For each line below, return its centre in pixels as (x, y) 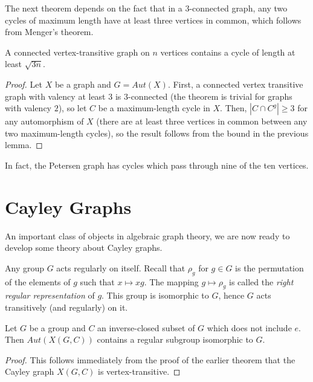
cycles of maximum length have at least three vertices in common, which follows (153, 20)
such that (97, 281)
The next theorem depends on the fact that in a (94, 8)
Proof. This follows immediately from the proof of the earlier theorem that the (150, 359)
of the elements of (38, 281)
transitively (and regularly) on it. (66, 307)
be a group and (57, 327)
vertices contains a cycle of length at (228, 52)
